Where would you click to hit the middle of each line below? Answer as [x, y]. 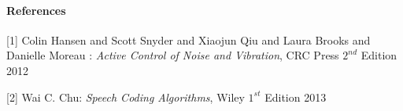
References [36, 10]
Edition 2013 [296, 97]
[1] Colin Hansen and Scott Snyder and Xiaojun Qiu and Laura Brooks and [189, 39]
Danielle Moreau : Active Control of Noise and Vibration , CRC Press [173, 55]
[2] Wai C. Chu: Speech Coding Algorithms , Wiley [126, 97]
